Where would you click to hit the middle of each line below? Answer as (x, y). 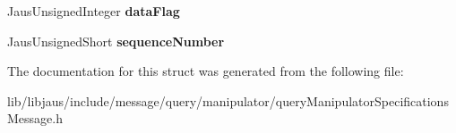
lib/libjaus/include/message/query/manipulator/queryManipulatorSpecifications (228, 100)
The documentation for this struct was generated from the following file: (206, 71)
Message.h (35, 118)
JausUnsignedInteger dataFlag (94, 11)
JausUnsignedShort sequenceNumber (116, 41)
